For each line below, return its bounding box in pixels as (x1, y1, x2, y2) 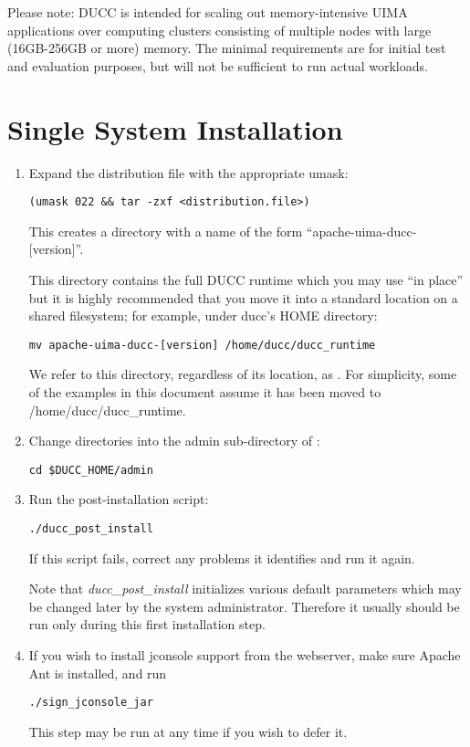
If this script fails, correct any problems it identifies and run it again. (28, 548, 415, 567)
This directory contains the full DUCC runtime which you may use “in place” (28, 269, 464, 289)
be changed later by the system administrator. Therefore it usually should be (28, 596, 460, 615)
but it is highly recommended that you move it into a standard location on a (28, 288, 458, 307)
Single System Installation (7, 110, 343, 147)
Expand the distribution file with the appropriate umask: (28, 163, 349, 182)
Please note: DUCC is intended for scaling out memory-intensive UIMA (7, 3, 408, 21)
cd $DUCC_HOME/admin (28, 463, 153, 477)
